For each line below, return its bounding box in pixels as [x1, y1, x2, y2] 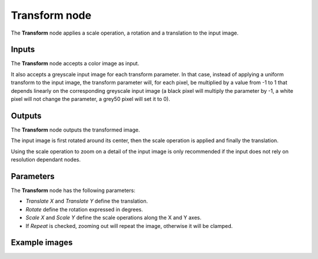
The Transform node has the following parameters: [11, 187, 135, 194]
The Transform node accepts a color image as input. [11, 60, 140, 67]
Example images [11, 238, 73, 248]
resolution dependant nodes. [11, 156, 81, 163]
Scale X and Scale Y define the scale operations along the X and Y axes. [25, 214, 201, 221]
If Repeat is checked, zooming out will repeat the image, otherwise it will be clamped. [25, 222, 233, 229]
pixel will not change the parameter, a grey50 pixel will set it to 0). [11, 96, 171, 103]
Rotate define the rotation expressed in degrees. [25, 206, 144, 213]
